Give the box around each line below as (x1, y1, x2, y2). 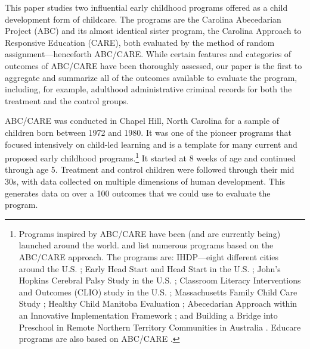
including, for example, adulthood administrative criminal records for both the (5, 83, 292, 95)
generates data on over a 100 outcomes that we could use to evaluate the (5, 186, 271, 199)
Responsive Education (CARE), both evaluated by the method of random (5, 36, 275, 48)
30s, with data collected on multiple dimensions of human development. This (5, 174, 286, 187)
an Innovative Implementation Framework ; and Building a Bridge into (18, 309, 278, 321)
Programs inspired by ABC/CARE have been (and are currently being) (18, 227, 281, 239)
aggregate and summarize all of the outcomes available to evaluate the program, (5, 71, 297, 83)
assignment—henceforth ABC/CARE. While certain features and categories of (5, 48, 292, 60)
